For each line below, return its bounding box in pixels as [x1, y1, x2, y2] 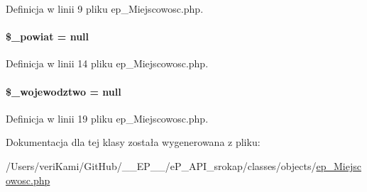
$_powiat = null [6, 29, 89, 44]
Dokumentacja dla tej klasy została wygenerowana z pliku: [6, 135, 261, 149]
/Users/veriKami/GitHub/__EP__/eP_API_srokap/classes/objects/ [6, 158, 317, 173]
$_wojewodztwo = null [6, 84, 121, 98]
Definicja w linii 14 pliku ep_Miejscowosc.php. [6, 56, 209, 71]
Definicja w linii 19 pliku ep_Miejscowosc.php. [6, 111, 209, 125]
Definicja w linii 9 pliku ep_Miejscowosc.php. [6, 1, 204, 16]
